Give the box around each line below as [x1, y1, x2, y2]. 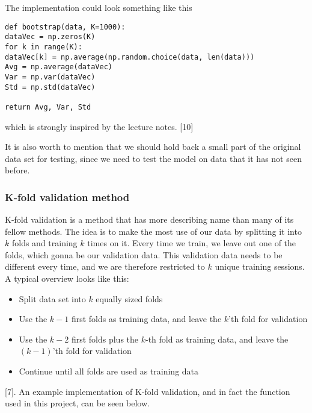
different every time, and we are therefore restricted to [5, 260, 205, 273]
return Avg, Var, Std [5, 102, 91, 111]
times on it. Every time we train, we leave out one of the [87, 237, 296, 249]
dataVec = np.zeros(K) [5, 33, 96, 42]
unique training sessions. [215, 260, 305, 273]
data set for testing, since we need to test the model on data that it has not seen [5, 152, 302, 164]
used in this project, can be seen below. [5, 397, 150, 409]
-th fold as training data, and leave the [145, 332, 289, 345]
